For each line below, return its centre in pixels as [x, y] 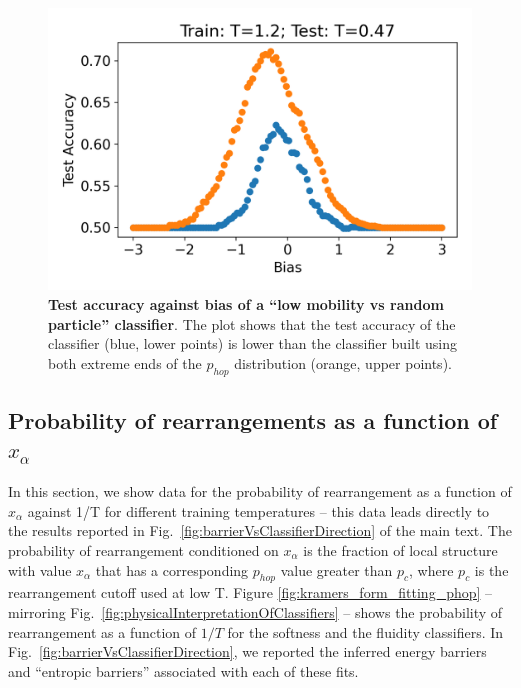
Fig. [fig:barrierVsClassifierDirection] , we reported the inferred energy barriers [247, 651]
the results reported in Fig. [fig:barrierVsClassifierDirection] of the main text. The [260, 530]
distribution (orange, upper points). [343, 362]
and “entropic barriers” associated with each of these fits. [183, 670]
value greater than [336, 569]
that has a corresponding [172, 569]
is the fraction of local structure [400, 549]
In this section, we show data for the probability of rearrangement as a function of [260, 491]
